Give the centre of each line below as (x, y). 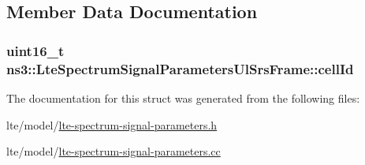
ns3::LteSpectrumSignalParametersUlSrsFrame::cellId (180, 68)
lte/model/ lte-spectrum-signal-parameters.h (112, 124)
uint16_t (35, 50)
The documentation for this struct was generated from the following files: (183, 97)
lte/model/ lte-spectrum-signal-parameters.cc (114, 151)
